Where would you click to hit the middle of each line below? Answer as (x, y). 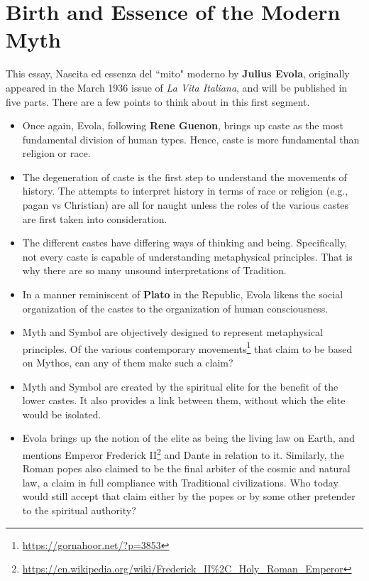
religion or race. (56, 153)
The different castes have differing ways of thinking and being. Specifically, (185, 243)
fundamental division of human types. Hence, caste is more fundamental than (191, 139)
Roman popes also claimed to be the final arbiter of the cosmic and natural (186, 468)
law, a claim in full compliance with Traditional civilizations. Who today (180, 482)
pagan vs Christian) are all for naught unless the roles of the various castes (186, 205)
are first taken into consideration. (95, 218)
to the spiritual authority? (79, 510)
